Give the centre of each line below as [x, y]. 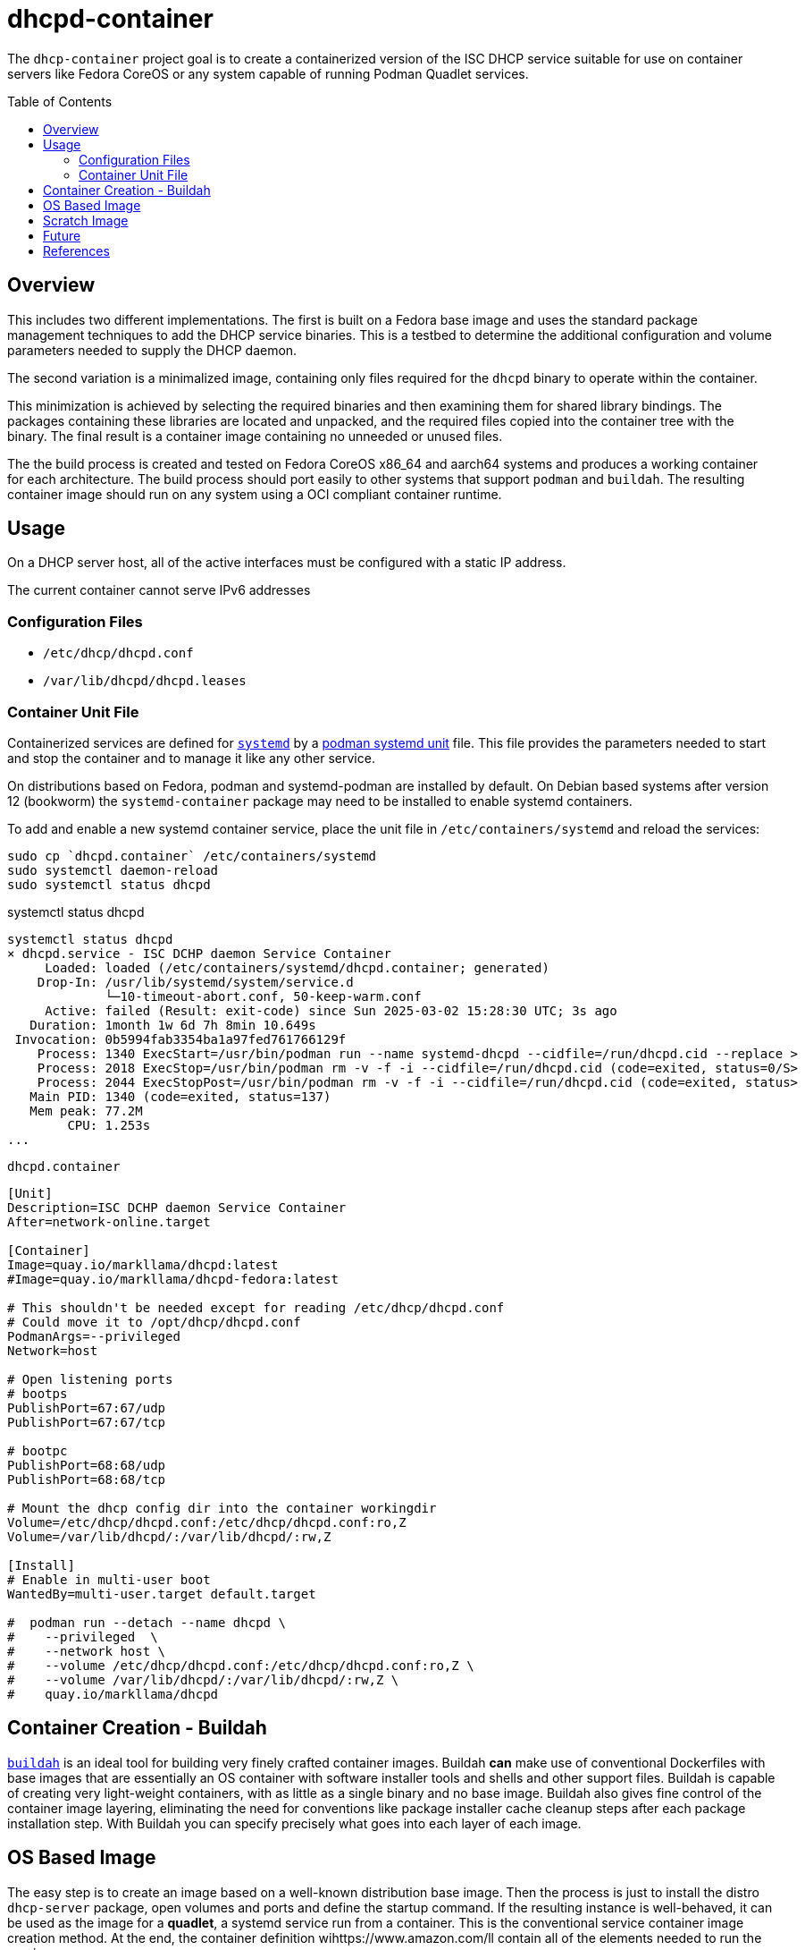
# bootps [38, 1393]
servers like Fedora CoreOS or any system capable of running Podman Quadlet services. [268, 73]
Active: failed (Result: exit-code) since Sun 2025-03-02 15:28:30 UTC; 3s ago [331, 1010]
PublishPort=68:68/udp [87, 1465]
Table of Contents [60, 101]
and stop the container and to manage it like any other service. [191, 758]
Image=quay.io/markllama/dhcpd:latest [143, 1264]
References [76, 250]
